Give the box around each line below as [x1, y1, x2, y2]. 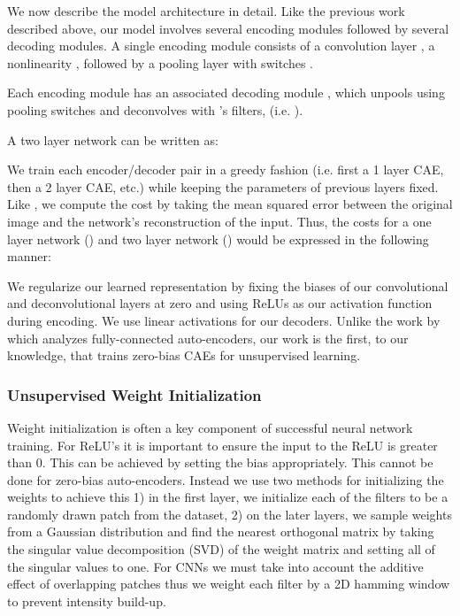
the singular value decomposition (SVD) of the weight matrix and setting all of [7, 540, 435, 558]
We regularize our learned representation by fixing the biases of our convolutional [7, 276, 448, 295]
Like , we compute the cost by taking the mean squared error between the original [7, 195, 453, 213]
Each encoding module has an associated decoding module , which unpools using [7, 83, 445, 102]
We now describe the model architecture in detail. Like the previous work [7, 2, 405, 19]
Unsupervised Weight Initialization [7, 383, 262, 405]
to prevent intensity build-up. [7, 591, 166, 610]
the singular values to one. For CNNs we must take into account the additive [7, 557, 424, 575]
